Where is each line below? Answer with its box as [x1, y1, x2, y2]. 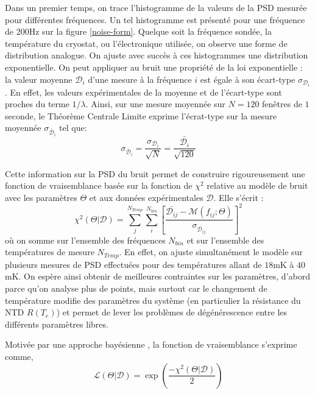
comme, [5, 350, 34, 362]
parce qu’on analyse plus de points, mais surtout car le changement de [5, 281, 267, 294]
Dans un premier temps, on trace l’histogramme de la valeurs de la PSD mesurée [5, 1, 307, 13]
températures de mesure [5, 245, 94, 258]
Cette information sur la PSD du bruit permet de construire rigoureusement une [5, 167, 305, 180]
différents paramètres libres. [5, 317, 108, 330]
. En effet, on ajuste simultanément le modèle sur [119, 245, 303, 258]
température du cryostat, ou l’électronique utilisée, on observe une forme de [5, 37, 288, 49]
